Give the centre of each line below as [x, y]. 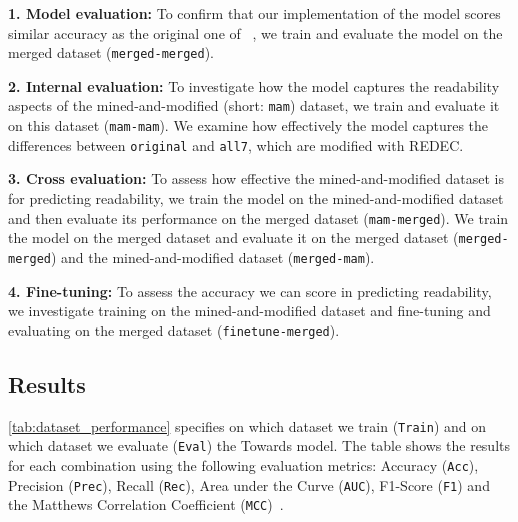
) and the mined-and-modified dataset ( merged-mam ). [212, 256]
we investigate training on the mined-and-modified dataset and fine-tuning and [249, 310]
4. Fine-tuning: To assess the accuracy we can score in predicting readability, [250, 290]
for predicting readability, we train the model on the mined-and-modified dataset [256, 198]
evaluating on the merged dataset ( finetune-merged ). [174, 329]
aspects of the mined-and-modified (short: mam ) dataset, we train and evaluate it [254, 105]
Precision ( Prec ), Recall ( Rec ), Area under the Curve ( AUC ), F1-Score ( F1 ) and [249, 484]
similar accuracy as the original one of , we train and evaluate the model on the [255, 32]
